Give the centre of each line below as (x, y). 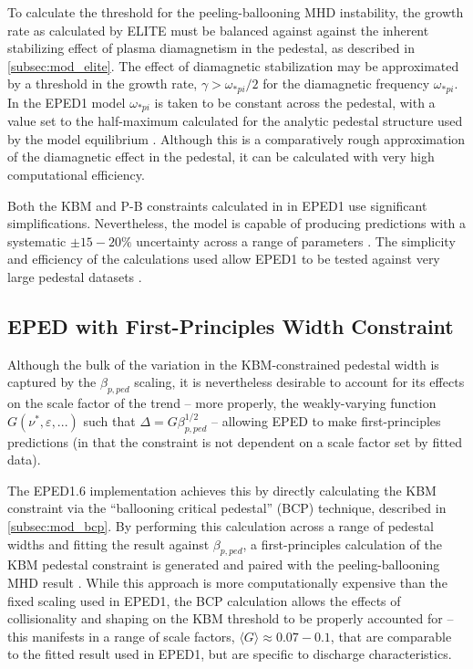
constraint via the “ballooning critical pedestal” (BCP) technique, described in (227, 508)
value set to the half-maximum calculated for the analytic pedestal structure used (235, 121)
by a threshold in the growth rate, (103, 84)
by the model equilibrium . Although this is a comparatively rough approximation (236, 138)
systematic (37, 240)
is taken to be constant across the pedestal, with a (295, 102)
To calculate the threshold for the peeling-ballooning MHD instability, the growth (236, 12)
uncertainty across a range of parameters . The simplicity (296, 240)
